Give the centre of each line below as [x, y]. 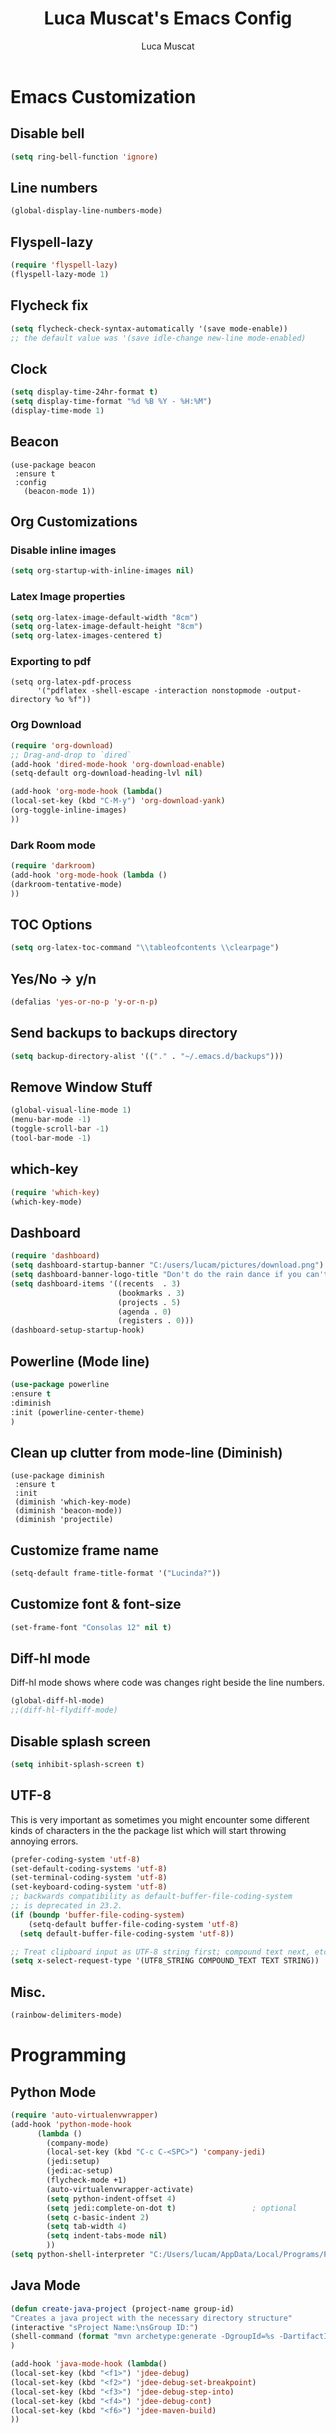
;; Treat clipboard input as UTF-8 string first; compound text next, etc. [171, 1952]
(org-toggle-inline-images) [69, 810]
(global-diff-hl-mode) [57, 1701]
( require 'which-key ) [55, 1192]
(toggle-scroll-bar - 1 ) [60, 1129]
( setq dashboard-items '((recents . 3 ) [96, 1283]
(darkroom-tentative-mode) [66, 884]
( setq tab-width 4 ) [87, 2227]
